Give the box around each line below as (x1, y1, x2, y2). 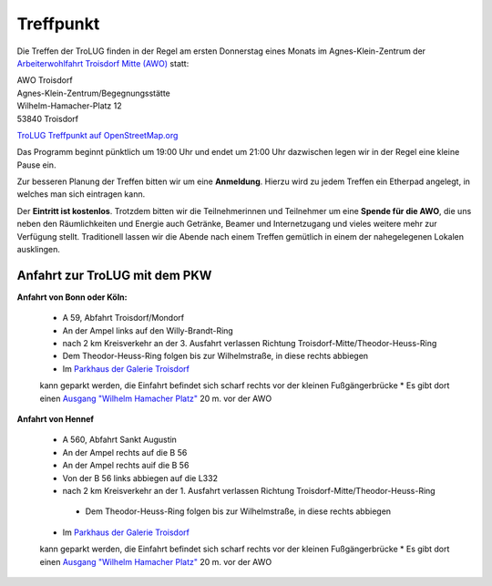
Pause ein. (16, 159, 56, 170)
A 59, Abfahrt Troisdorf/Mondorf (62, 313, 185, 324)
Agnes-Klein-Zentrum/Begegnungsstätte (16, 87, 170, 98)
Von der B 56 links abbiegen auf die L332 (62, 472, 219, 483)
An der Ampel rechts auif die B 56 (62, 460, 190, 471)
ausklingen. (16, 244, 61, 255)
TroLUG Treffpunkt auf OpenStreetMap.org (16, 129, 179, 140)
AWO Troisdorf (16, 75, 73, 86)
